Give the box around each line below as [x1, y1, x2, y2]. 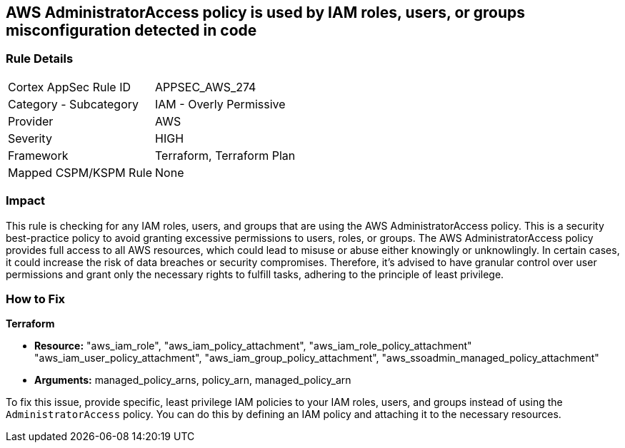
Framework [8, 148, 69, 163]
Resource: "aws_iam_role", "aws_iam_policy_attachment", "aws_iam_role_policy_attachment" [34, 340, 472, 352]
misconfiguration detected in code [6, 21, 257, 39]
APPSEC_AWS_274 [155, 79, 256, 94]
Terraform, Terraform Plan [155, 148, 296, 163]
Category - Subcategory [8, 96, 139, 111]
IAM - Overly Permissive [155, 96, 286, 111]
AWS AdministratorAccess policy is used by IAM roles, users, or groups [6, 4, 526, 21]
